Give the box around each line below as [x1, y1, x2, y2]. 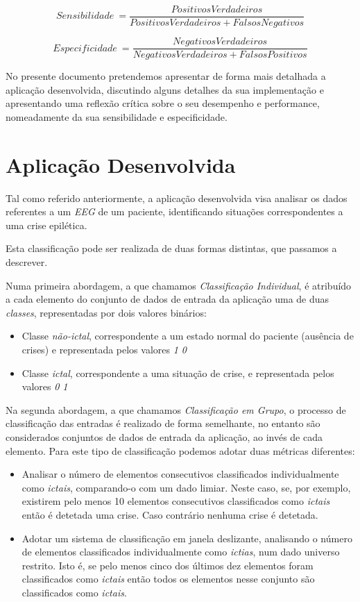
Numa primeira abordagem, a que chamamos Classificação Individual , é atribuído [6, 278, 352, 292]
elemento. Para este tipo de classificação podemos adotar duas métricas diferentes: [6, 443, 355, 458]
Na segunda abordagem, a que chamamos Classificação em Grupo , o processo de [6, 402, 346, 417]
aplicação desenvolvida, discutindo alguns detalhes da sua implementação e [6, 82, 324, 97]
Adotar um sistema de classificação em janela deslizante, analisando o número [22, 530, 352, 545]
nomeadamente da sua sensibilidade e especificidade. [6, 109, 228, 124]
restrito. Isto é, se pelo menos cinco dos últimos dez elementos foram [22, 558, 314, 572]
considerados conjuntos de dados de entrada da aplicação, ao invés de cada [6, 429, 323, 444]
